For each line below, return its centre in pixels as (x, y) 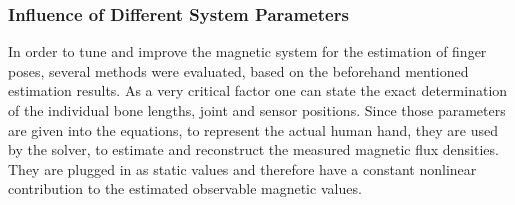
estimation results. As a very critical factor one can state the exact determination (258, 90)
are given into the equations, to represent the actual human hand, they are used (253, 129)
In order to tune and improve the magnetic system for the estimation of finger (247, 51)
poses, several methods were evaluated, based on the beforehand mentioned (238, 70)
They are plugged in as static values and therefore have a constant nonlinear (242, 168)
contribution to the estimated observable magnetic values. (185, 188)
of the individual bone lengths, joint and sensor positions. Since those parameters (257, 110)
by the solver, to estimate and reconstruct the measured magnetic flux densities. (253, 149)
